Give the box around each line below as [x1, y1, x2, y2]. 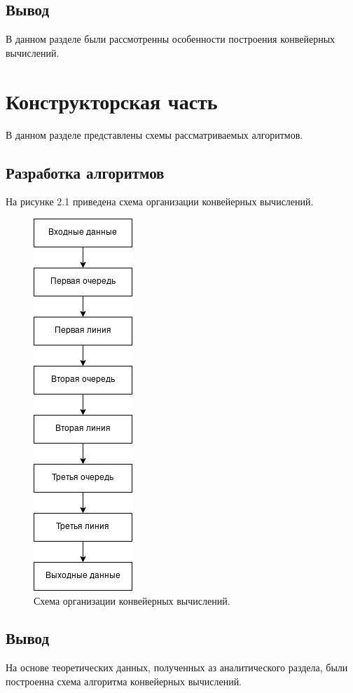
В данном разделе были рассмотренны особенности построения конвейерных [6, 32, 335, 46]
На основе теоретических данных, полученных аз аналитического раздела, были [6, 660, 348, 675]
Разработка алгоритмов [6, 161, 165, 183]
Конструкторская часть [6, 86, 218, 115]
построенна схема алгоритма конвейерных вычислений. [6, 673, 242, 688]
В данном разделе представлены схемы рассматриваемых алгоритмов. [6, 127, 303, 142]
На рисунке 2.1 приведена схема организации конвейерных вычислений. [6, 194, 314, 209]
